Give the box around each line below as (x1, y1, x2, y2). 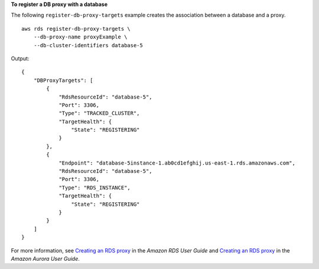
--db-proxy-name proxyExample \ (33, 34, 128, 41)
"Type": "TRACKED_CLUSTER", (58, 110, 140, 117)
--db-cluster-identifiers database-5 (33, 42, 143, 48)
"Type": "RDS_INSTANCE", (58, 184, 131, 191)
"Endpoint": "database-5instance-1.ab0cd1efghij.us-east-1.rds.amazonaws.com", (58, 159, 295, 166)
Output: (11, 55, 30, 62)
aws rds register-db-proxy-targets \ (21, 25, 131, 32)
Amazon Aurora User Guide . (11, 255, 80, 262)
